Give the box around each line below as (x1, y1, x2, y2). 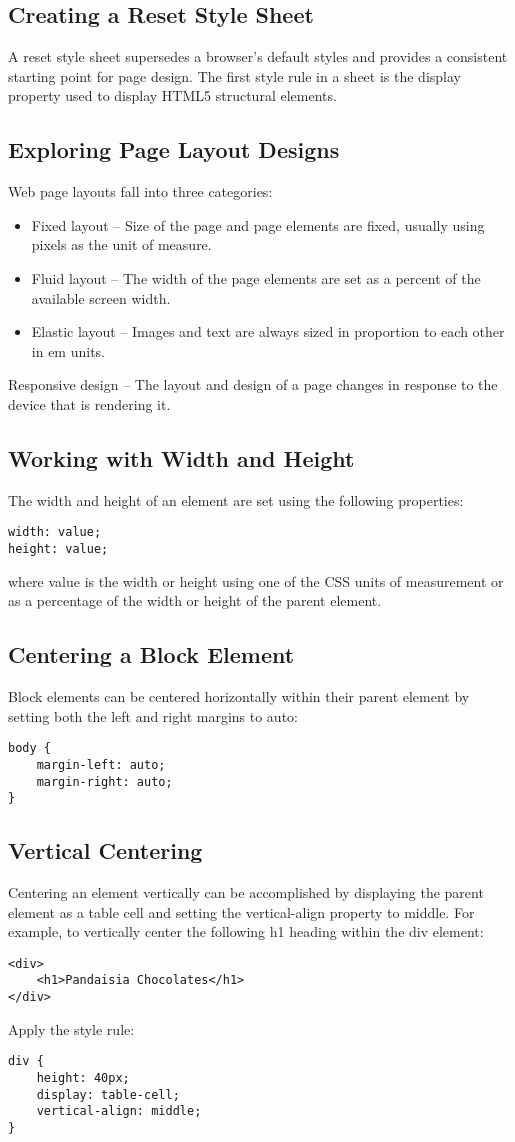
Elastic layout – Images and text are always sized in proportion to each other (31, 321, 505, 342)
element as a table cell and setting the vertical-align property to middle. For (8, 901, 475, 922)
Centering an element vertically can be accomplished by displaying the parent (8, 882, 484, 903)
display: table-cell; (36, 1087, 180, 1102)
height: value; (8, 541, 109, 556)
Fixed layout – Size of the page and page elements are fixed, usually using (31, 214, 485, 235)
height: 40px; (36, 1071, 130, 1086)
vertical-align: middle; (36, 1104, 202, 1119)
